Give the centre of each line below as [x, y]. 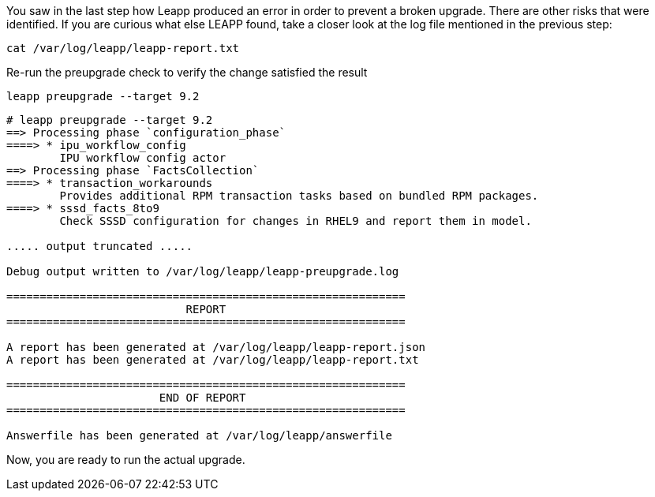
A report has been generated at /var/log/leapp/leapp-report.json [216, 347]
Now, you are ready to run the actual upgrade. [126, 460]
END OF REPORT [202, 398]
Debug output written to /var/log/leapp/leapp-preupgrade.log [203, 271]
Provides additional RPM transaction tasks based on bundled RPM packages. [299, 196]
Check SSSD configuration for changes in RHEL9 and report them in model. [296, 221]
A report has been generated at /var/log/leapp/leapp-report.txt [213, 360]
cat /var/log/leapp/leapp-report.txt [123, 48]
